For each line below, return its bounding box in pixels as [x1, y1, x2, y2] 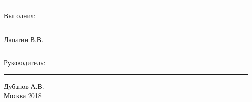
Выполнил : [4, 11, 36, 20]
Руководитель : [4, 58, 46, 68]
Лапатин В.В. [4, 34, 44, 44]
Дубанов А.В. [4, 81, 44, 91]
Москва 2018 [4, 90, 42, 101]
